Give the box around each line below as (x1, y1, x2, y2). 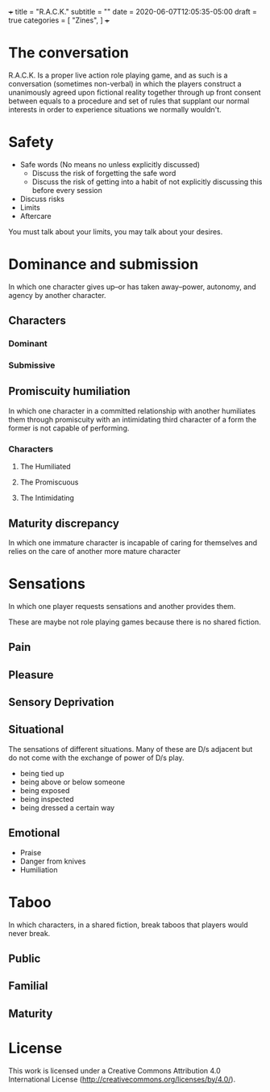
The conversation (8, 44, 129, 62)
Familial (8, 979, 48, 993)
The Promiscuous (19, 477, 79, 487)
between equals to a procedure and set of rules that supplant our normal (8, 96, 250, 106)
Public (8, 952, 41, 966)
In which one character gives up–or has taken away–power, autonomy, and (8, 282, 256, 292)
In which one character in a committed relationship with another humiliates (8, 405, 256, 415)
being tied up (19, 768, 64, 778)
